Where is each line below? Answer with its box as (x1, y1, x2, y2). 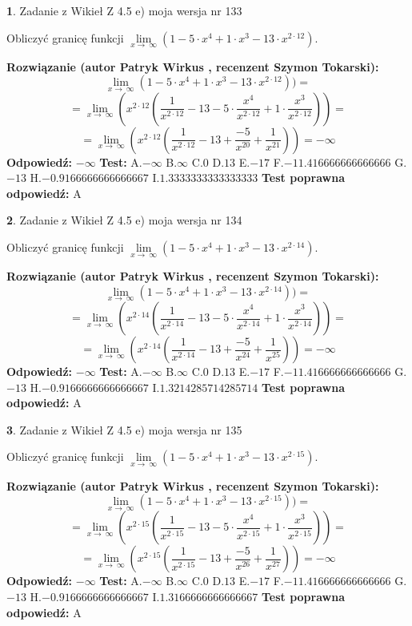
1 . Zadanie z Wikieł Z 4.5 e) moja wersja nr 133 (6, 2, 242, 18)
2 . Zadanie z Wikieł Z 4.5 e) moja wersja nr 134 (6, 212, 242, 228)
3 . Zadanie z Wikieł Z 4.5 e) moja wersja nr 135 (6, 421, 242, 438)
